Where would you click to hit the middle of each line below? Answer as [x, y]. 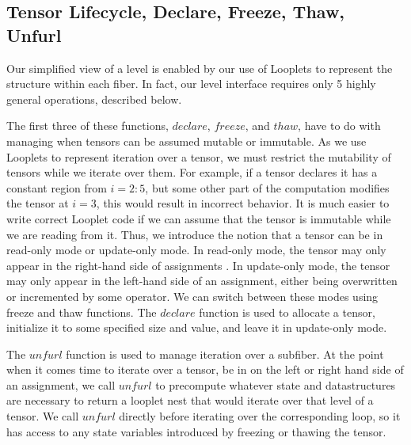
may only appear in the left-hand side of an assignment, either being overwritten [202, 281]
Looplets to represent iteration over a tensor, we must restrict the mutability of [199, 156]
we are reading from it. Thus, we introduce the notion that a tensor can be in [195, 234]
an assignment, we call [61, 384]
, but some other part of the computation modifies [267, 187]
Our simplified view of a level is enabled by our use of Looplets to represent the [200, 68]
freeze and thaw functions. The [82, 312]
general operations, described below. [94, 99]
